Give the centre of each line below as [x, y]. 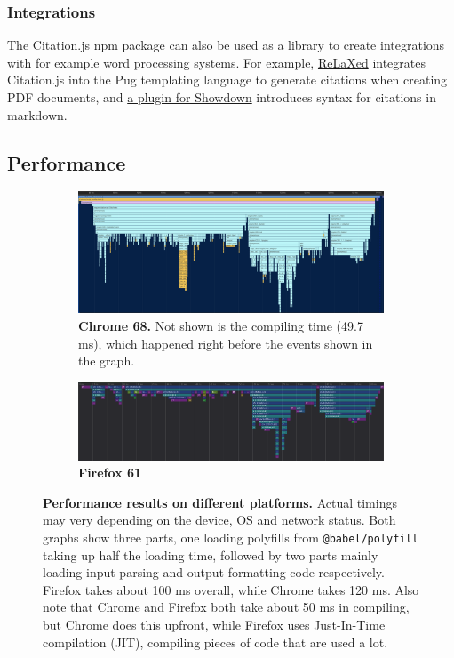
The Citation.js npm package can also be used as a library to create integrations [226, 45]
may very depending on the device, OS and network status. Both [219, 520]
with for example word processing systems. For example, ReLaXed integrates [216, 62]
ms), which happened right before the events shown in [226, 343]
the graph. [107, 361]
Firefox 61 [110, 473]
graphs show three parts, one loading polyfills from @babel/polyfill [231, 537]
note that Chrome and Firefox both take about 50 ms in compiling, [226, 607]
